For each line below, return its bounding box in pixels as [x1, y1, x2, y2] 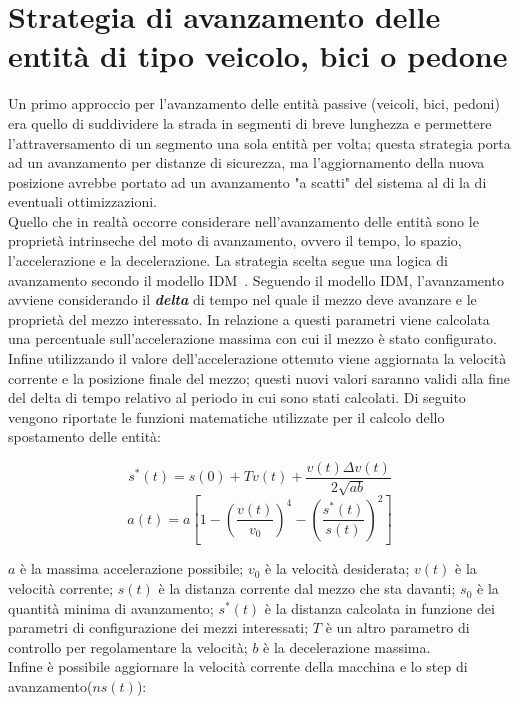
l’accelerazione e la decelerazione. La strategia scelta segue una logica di [8, 250, 448, 271]
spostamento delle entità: [8, 426, 161, 447]
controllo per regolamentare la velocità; [8, 636, 248, 657]
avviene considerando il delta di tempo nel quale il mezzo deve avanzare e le [8, 289, 477, 310]
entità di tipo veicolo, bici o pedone [8, 35, 508, 76]
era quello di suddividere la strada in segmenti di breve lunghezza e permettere [8, 112, 492, 133]
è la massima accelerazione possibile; [20, 558, 244, 579]
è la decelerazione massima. [263, 636, 431, 657]
